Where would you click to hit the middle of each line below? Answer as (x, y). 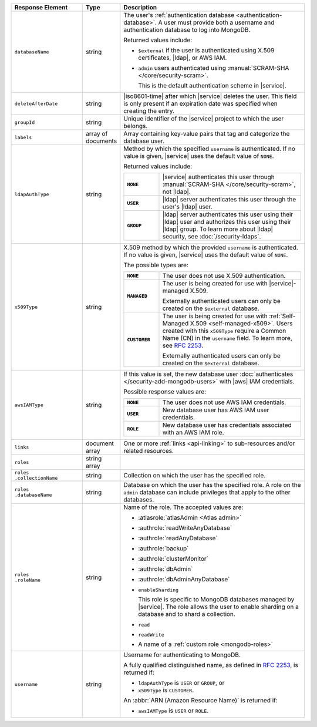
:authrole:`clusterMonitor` (173, 559)
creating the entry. (149, 111)
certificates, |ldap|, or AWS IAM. (183, 58)
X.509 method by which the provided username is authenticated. (211, 248)
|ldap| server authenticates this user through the (229, 199)
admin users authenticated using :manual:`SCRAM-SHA (214, 68)
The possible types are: (156, 265)
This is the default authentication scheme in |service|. (213, 85)
